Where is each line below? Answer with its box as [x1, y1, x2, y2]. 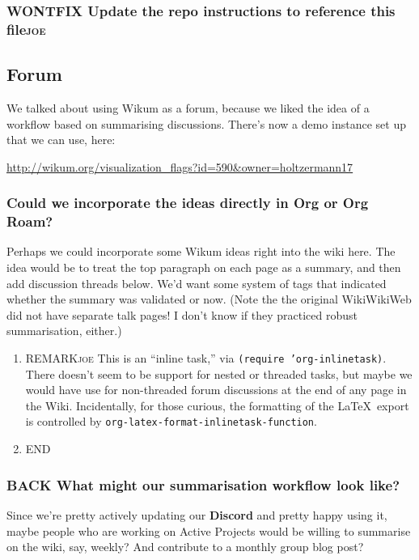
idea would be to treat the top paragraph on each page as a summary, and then [6, 259, 401, 276]
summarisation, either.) [6, 322, 122, 339]
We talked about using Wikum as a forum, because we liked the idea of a [6, 99, 370, 116]
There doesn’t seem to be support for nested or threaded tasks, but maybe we [25, 365, 413, 382]
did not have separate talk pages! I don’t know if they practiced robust [6, 306, 358, 323]
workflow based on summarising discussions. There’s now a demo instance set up [6, 115, 406, 132]
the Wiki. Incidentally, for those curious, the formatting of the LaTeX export [25, 397, 409, 414]
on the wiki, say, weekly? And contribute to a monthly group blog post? [6, 538, 364, 555]
